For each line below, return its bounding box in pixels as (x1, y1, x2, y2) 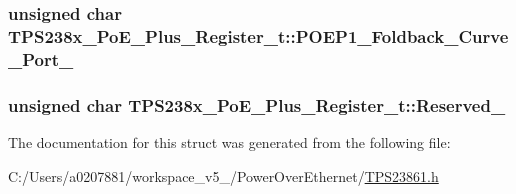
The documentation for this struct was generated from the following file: (8, 131, 451, 152)
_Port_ (8, 46, 74, 71)
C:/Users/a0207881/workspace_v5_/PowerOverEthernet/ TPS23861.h (8, 165, 439, 186)
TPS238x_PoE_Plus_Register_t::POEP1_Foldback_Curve (8, 23, 509, 48)
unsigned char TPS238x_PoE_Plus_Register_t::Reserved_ (8, 92, 506, 117)
